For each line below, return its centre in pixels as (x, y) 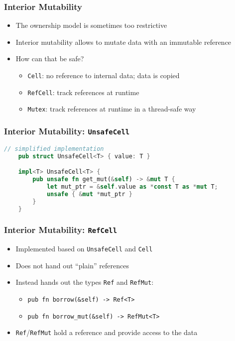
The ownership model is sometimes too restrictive (91, 25)
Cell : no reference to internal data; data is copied (104, 75)
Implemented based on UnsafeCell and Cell (84, 249)
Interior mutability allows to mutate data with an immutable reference (123, 42)
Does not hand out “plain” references (72, 265)
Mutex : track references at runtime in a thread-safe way (112, 109)
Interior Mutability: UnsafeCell (67, 131)
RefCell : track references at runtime (83, 92)
